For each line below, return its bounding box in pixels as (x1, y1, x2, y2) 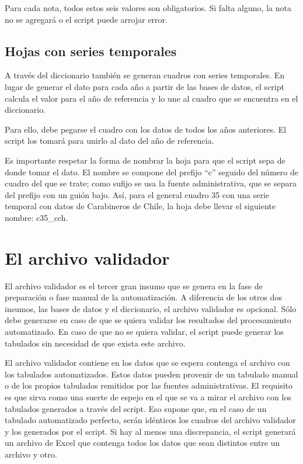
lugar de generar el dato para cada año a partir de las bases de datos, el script (5, 80, 284, 92)
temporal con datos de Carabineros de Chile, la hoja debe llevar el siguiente (5, 200, 276, 212)
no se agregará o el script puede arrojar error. (5, 13, 168, 25)
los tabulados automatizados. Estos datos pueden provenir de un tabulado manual (5, 368, 298, 380)
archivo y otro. (5, 448, 57, 460)
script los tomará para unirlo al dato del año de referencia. (5, 134, 214, 147)
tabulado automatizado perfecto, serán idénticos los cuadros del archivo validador (5, 414, 296, 426)
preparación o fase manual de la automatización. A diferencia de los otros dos (5, 291, 282, 303)
